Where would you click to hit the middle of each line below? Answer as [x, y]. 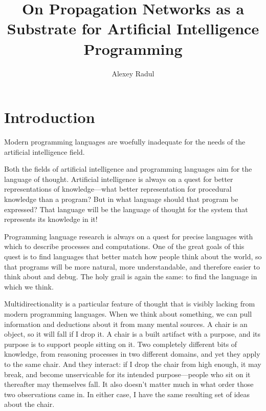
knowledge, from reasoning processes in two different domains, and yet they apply [132, 354]
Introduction [50, 117]
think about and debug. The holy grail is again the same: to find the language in [131, 276]
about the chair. [29, 404]
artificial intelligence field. [45, 151]
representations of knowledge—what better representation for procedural [118, 189]
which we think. [29, 286]
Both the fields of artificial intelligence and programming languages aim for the [128, 169]
